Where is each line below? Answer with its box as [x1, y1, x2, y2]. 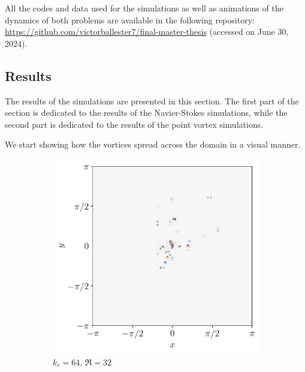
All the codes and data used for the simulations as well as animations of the [5, 2, 283, 14]
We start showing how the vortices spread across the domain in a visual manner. [5, 138, 301, 151]
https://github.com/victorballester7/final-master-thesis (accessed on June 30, [5, 25, 289, 38]
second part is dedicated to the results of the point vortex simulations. [5, 118, 264, 130]
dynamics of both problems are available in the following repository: [5, 13, 255, 26]
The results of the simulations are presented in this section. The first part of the [5, 94, 299, 107]
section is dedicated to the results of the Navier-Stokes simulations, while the [5, 106, 288, 119]
